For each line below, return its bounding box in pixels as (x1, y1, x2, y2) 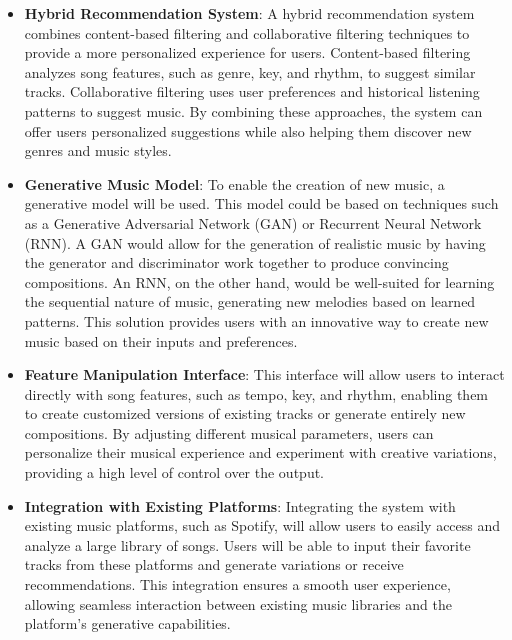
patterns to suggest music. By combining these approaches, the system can (24, 100, 483, 121)
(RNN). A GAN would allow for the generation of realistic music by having (24, 232, 486, 253)
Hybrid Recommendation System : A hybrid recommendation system (24, 3, 475, 23)
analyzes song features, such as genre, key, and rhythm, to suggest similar (24, 61, 476, 82)
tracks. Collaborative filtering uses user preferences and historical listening (24, 81, 480, 102)
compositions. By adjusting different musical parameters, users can (24, 422, 434, 443)
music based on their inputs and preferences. (24, 330, 298, 351)
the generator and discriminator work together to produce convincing (24, 252, 449, 273)
